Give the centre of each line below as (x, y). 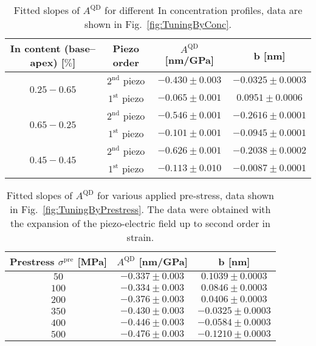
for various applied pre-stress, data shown (186, 195)
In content (35, 48)
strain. (140, 237)
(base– (80, 48)
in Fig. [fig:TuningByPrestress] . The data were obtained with (140, 209)
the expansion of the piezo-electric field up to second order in (140, 223)
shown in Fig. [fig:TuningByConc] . (158, 24)
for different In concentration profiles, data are (204, 10)
